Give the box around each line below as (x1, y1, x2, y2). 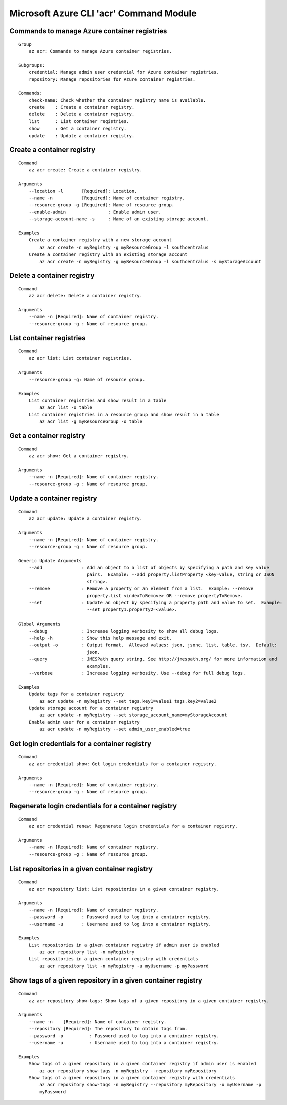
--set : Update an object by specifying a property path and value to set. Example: (28, 600, 283, 606)
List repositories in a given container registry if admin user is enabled (28, 942, 219, 948)
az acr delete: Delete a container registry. (28, 293, 143, 299)
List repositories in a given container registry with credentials (28, 956, 198, 962)
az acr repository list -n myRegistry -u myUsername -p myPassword (39, 963, 209, 969)
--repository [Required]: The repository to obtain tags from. (28, 1026, 188, 1032)
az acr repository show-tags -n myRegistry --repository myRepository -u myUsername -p (39, 1082, 262, 1088)
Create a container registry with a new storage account (28, 237, 172, 243)
